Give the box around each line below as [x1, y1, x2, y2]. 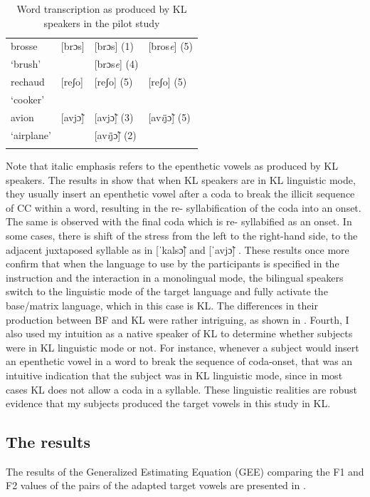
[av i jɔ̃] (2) [94, 127, 137, 142]
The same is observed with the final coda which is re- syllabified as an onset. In [6, 214, 352, 229]
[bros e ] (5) [148, 39, 194, 53]
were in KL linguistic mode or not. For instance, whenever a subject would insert [6, 339, 359, 354]
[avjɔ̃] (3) [94, 109, 134, 124]
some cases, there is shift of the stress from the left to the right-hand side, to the [6, 227, 358, 242]
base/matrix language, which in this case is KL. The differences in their [6, 297, 318, 312]
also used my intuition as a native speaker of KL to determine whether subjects [6, 326, 353, 341]
